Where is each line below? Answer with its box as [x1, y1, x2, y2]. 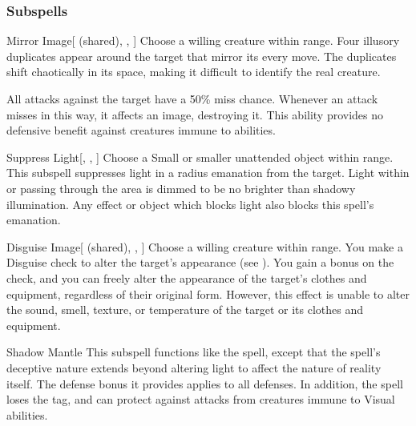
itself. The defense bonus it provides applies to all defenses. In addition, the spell [6, 375, 403, 392]
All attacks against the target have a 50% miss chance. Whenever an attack [6, 90, 378, 106]
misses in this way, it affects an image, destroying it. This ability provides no [6, 106, 384, 123]
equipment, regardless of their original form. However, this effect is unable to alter [6, 285, 410, 302]
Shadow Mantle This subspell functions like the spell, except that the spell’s [6, 344, 381, 360]
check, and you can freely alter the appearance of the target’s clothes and [6, 269, 367, 286]
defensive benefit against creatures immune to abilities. [6, 122, 276, 139]
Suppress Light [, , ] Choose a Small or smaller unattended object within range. [6, 148, 394, 165]
